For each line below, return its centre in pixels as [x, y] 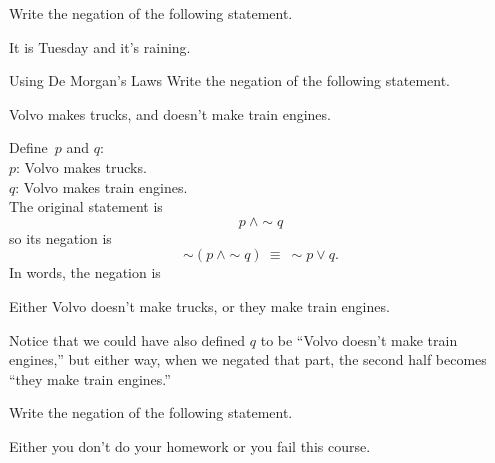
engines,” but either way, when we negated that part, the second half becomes [248, 359]
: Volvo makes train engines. [101, 186]
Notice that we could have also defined [127, 339]
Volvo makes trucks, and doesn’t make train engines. [170, 113]
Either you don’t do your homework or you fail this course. [190, 445]
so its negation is [60, 237]
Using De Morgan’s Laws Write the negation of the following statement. [229, 80]
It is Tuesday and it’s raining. [100, 46]
